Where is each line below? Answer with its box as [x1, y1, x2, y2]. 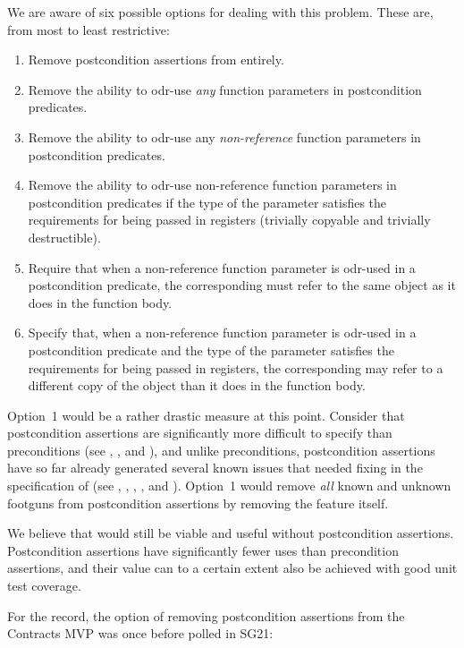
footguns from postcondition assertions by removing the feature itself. [7, 493, 389, 512]
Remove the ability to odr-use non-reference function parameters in [28, 175, 397, 194]
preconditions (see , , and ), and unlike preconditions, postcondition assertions [7, 440, 435, 459]
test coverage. [7, 576, 81, 595]
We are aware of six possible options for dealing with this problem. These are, [7, 3, 434, 21]
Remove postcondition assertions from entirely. [28, 50, 284, 69]
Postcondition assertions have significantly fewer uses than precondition [7, 541, 399, 559]
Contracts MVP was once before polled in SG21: [7, 624, 274, 643]
